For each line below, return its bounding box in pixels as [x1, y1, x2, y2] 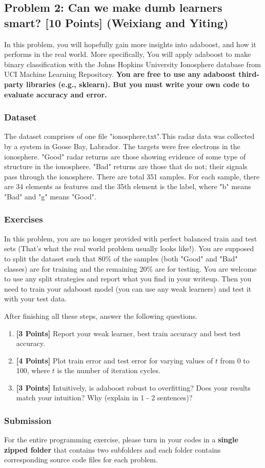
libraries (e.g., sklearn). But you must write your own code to [26, 78, 250, 89]
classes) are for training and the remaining [4, 263, 137, 274]
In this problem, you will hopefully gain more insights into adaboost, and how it [4, 38, 256, 49]
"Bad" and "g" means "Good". [4, 191, 96, 201]
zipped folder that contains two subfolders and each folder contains [4, 444, 221, 455]
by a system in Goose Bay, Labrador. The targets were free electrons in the [4, 140, 240, 151]
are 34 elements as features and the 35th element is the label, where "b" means [4, 181, 251, 192]
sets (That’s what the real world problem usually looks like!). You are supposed [4, 243, 254, 254]
